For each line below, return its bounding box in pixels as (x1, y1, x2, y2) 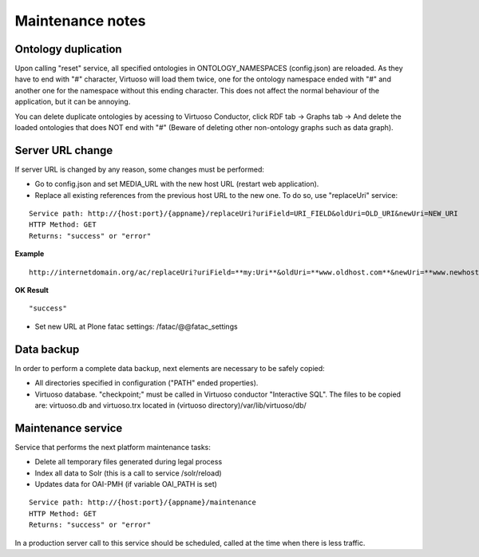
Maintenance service (14, 421, 123, 435)
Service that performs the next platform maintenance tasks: (14, 442, 212, 452)
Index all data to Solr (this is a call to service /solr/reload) (34, 468, 223, 478)
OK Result (14, 286, 49, 295)
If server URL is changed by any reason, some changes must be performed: (14, 164, 265, 174)
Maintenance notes (14, 12, 146, 30)
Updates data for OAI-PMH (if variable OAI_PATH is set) (34, 479, 217, 488)
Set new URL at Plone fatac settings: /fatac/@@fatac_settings (34, 322, 239, 331)
